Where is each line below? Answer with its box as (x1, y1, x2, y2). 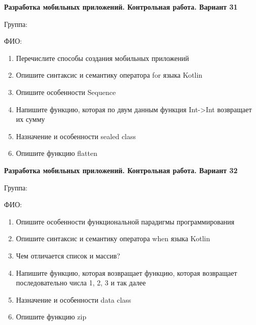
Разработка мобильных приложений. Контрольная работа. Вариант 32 (4, 165, 238, 175)
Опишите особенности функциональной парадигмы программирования (16, 216, 235, 226)
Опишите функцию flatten (16, 148, 97, 158)
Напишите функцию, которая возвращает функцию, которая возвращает (16, 267, 237, 278)
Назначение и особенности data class (16, 294, 131, 305)
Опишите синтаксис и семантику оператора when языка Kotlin (16, 233, 210, 244)
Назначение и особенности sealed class (16, 131, 136, 141)
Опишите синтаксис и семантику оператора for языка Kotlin (16, 70, 203, 80)
